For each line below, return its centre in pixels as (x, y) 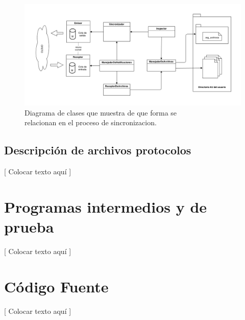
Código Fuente (56, 286)
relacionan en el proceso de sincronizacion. (91, 122)
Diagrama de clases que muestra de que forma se (101, 112)
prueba (29, 226)
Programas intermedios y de (106, 206)
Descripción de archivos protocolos (98, 150)
